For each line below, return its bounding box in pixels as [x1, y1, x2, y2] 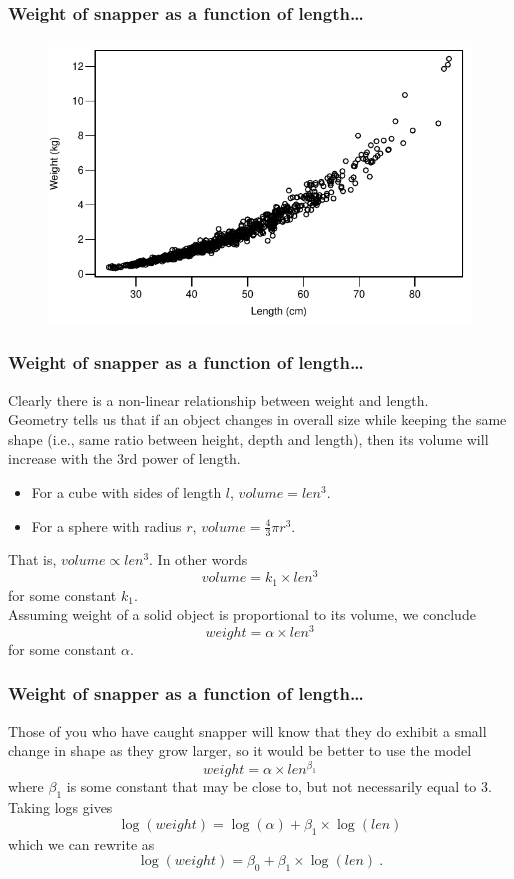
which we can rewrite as [8, 833, 155, 854]
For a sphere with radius [31, 515, 182, 536]
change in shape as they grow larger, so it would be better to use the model [8, 740, 472, 761]
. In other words [149, 549, 248, 570]
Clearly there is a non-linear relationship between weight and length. [8, 389, 429, 410]
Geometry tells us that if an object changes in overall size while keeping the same [8, 409, 507, 430]
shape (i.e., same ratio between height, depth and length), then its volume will [8, 428, 489, 449]
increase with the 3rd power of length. [8, 448, 241, 469]
